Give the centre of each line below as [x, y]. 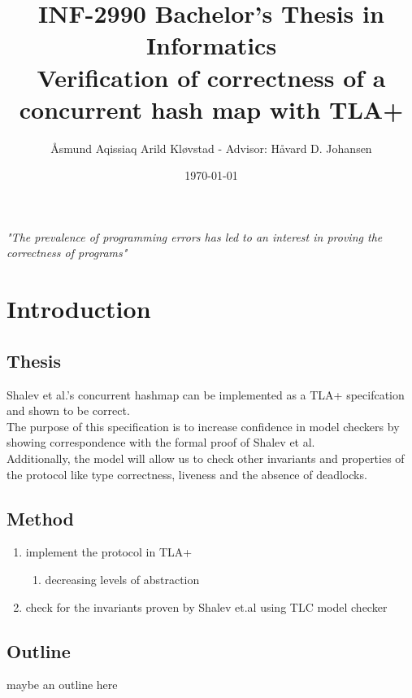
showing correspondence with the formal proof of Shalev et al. [161, 442]
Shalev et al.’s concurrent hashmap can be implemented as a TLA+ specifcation [206, 394]
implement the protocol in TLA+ [109, 552]
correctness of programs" [67, 253]
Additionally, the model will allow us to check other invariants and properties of [206, 458]
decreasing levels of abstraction [122, 579]
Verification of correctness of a [211, 77]
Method [40, 518]
